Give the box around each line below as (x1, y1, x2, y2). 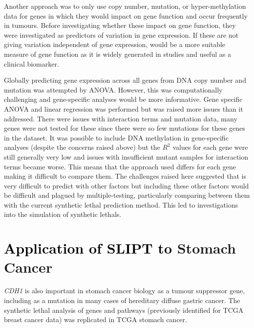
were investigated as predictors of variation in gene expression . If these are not (4, 29, 239, 40)
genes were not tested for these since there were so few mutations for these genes (4, 123, 245, 133)
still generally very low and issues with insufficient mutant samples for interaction (4, 151, 249, 162)
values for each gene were (172, 142, 248, 152)
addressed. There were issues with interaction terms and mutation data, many (4, 113, 237, 123)
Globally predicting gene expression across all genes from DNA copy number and (4, 75, 246, 85)
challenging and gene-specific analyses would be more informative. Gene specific (4, 94, 243, 104)
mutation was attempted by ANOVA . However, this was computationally (4, 84, 223, 94)
